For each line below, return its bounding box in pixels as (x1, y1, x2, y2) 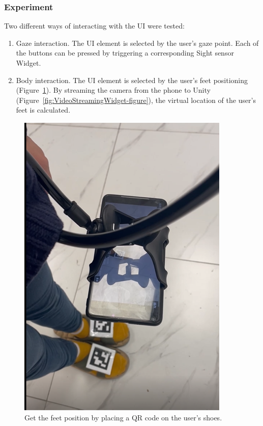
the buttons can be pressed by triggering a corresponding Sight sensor (16, 47, 234, 58)
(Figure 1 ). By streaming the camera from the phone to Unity (16, 85, 211, 95)
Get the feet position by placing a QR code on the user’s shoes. (24, 412, 222, 422)
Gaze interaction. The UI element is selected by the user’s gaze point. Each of (16, 37, 259, 48)
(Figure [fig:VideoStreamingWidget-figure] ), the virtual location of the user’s (16, 94, 256, 105)
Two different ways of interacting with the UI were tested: (4, 20, 185, 31)
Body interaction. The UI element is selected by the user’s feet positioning (16, 74, 248, 85)
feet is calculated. (16, 104, 71, 115)
